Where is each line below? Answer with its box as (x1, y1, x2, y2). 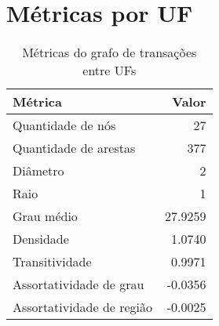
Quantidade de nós (13, 116, 116, 135)
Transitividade (13, 252, 92, 271)
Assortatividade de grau (13, 275, 144, 294)
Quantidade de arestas (13, 139, 136, 158)
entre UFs (82, 61, 137, 80)
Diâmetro (13, 161, 64, 180)
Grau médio (13, 207, 78, 226)
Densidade (13, 230, 69, 248)
